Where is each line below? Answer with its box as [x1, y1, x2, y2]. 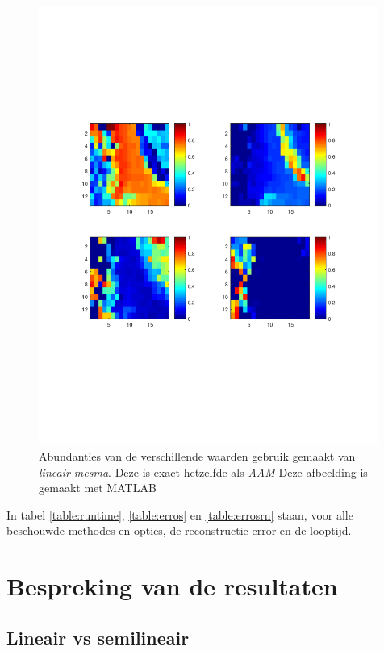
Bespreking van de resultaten [6, 570, 338, 603]
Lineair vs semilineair [6, 624, 190, 649]
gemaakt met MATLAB [39, 479, 157, 496]
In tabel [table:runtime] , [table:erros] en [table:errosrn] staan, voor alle [6, 506, 353, 523]
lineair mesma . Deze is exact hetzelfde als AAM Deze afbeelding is [39, 463, 368, 480]
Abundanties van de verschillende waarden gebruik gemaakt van [39, 447, 356, 464]
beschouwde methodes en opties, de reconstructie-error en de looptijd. [6, 522, 352, 539]
